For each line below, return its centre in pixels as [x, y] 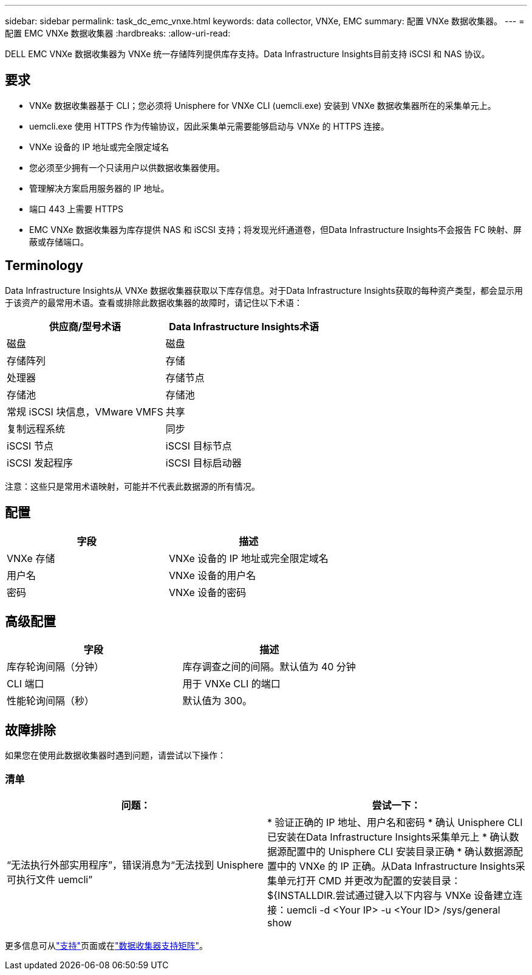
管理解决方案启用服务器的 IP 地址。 [99, 188]
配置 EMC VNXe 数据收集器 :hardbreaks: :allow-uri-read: [118, 33]
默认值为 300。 [217, 701]
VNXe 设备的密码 [207, 592]
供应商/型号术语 [85, 326]
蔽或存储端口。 [59, 241]
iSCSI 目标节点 [199, 446]
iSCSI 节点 [30, 446]
